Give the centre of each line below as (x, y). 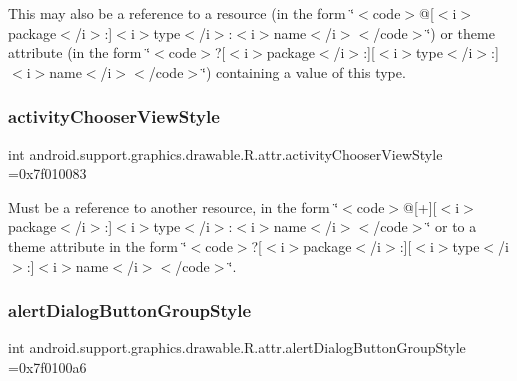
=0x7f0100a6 (47, 366)
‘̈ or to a (451, 226)
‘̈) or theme (460, 32)
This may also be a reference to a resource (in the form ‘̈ (181, 13)
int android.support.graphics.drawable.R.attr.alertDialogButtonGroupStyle (237, 347)
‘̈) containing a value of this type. (304, 71)
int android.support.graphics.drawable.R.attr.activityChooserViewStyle (225, 153)
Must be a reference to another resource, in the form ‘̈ (173, 206)
